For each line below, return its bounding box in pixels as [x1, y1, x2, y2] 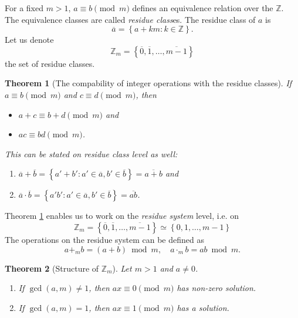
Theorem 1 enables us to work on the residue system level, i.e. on [5, 209, 239, 222]
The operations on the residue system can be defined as [5, 233, 204, 245]
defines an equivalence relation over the [132, 2, 273, 13]
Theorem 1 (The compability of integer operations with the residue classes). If [5, 77, 292, 89]
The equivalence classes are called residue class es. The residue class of [5, 13, 256, 25]
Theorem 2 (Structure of [5, 262, 99, 274]
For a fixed [5, 2, 43, 13]
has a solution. [177, 301, 229, 313]
